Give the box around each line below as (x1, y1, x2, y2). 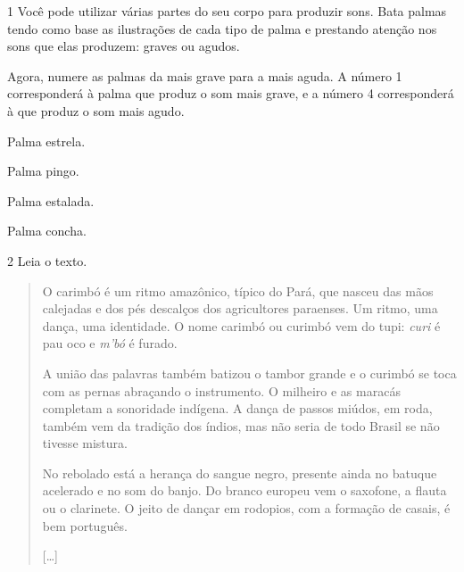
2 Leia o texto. (7, 251, 87, 269)
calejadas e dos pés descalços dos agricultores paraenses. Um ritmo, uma (42, 299, 438, 318)
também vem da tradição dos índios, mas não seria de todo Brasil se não (42, 416, 440, 435)
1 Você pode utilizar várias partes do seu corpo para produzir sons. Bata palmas (7, 2, 447, 20)
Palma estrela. (7, 131, 86, 150)
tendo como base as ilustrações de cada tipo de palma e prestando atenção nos (7, 19, 437, 37)
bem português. (42, 516, 128, 535)
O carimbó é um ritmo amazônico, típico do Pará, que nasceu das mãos (42, 281, 434, 300)
